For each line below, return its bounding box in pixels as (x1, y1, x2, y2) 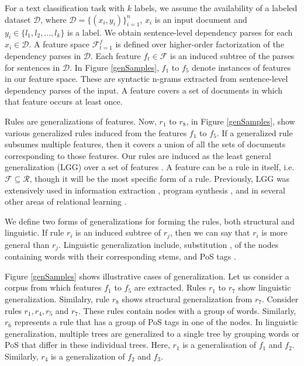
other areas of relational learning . (5, 195, 127, 208)
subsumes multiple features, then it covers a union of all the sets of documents (5, 138, 286, 150)
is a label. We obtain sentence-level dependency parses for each (67, 26, 293, 38)
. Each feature (90, 49, 141, 61)
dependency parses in (5, 49, 81, 61)
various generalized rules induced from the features (5, 126, 187, 139)
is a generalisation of (182, 339, 256, 351)
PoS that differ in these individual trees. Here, (5, 339, 170, 351)
